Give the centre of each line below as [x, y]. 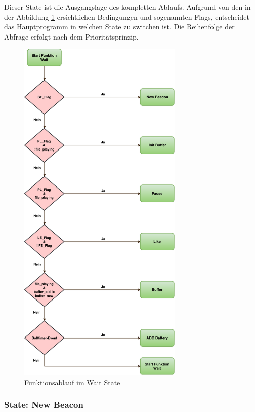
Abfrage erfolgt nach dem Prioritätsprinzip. [71, 36]
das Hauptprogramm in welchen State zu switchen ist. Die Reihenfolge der [119, 27]
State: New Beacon [44, 405]
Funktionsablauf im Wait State [72, 382]
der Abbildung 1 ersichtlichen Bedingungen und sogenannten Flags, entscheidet [127, 16]
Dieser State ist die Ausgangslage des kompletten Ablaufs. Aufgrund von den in [127, 7]
